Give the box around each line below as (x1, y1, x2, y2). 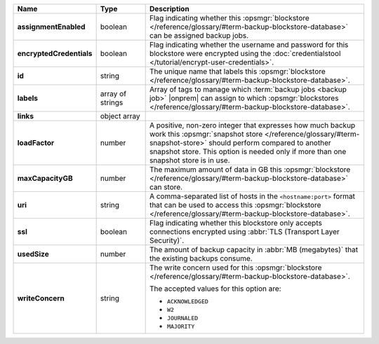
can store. (149, 182, 182, 192)
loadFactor (17, 138, 55, 147)
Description (149, 4, 189, 13)
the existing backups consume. (149, 254, 253, 263)
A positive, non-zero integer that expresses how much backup (149, 121, 356, 130)
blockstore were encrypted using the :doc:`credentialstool (149, 49, 341, 58)
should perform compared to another (208, 138, 331, 147)
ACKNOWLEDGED (166, 298, 208, 305)
